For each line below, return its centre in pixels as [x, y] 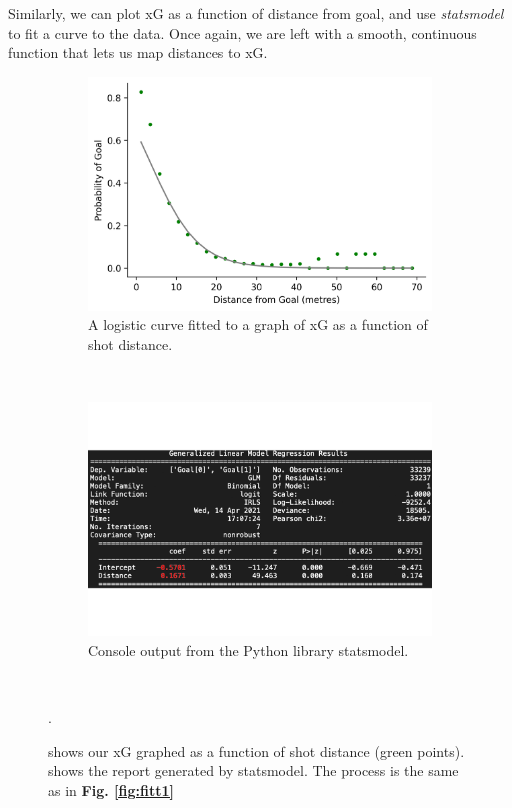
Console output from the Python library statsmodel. [248, 649]
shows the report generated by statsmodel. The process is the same [253, 770]
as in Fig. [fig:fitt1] [111, 789]
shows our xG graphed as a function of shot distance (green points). [256, 750]
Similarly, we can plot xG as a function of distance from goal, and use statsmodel [256, 13]
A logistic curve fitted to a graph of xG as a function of [258, 324]
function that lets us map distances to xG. [138, 52]
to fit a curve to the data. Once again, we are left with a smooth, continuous [242, 32]
